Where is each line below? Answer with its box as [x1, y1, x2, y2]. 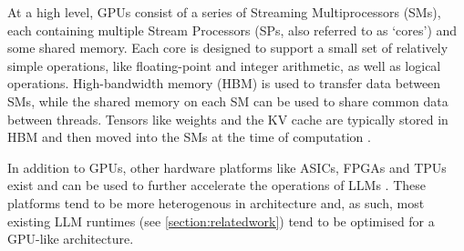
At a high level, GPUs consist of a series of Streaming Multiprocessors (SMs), [7, 3, 441, 21]
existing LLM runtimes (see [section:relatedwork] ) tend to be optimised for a [7, 211, 435, 230]
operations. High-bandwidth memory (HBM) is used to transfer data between [7, 74, 441, 93]
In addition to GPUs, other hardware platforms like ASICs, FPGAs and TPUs [7, 157, 447, 176]
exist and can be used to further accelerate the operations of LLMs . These [7, 176, 427, 195]
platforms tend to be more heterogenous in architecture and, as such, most [7, 193, 425, 212]
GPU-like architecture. [7, 229, 134, 248]
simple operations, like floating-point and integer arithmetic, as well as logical [7, 55, 441, 75]
